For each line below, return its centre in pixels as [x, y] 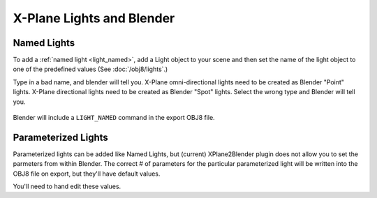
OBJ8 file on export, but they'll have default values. [87, 174]
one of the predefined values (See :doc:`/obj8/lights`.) [90, 69]
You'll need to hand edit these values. [67, 186]
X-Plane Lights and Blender [94, 18]
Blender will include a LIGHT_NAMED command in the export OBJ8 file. [114, 118]
